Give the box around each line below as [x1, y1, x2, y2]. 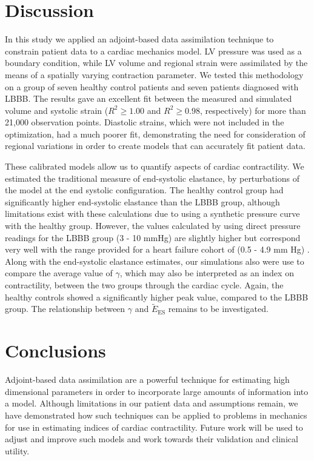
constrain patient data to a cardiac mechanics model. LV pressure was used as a [5, 44, 302, 57]
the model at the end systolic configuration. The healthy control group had [5, 184, 284, 196]
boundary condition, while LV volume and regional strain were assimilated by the [5, 56, 308, 69]
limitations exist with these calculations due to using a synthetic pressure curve [5, 207, 300, 220]
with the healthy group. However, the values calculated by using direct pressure [5, 219, 301, 232]
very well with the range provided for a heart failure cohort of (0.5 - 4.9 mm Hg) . [5, 243, 310, 256]
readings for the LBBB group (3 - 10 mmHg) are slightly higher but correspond [5, 231, 301, 244]
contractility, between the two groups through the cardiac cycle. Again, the [5, 279, 284, 291]
